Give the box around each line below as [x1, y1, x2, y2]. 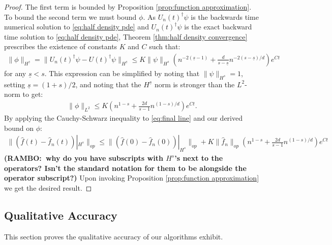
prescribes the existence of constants [4, 41, 117, 52]
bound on [4, 122, 34, 133]
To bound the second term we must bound [4, 11, 137, 22]
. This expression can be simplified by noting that [44, 68, 200, 78]
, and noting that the [75, 79, 141, 89]
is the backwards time [191, 11, 259, 22]
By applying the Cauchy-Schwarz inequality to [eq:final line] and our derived [4, 113, 243, 123]
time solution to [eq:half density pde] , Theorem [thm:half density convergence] [4, 31, 248, 42]
